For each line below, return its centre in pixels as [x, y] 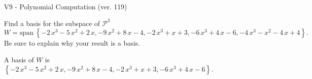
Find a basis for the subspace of [52, 23]
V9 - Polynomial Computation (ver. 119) [66, 6]
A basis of [19, 59]
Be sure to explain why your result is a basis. [72, 43]
